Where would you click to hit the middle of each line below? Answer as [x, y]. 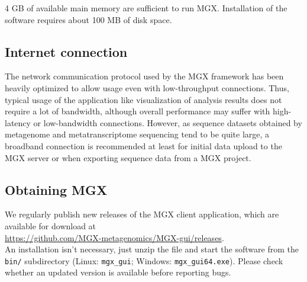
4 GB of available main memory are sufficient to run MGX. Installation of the [146, 8]
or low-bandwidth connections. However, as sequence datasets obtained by [168, 122]
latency [18, 122]
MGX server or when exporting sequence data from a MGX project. [128, 157]
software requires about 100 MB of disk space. [88, 19]
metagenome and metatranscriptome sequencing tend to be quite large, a [137, 134]
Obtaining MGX [56, 189]
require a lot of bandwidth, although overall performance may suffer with [138, 111]
